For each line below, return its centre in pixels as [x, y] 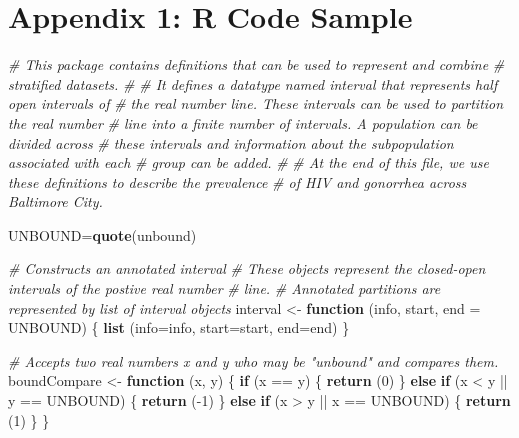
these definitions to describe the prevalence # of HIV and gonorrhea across [237, 181]
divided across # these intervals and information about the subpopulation [231, 142]
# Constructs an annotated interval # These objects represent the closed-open [247, 268]
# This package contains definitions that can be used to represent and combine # [256, 64]
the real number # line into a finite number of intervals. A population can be [243, 122]
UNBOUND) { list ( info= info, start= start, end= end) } [179, 327]
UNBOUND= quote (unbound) [102, 234]
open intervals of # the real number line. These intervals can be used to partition [256, 103]
